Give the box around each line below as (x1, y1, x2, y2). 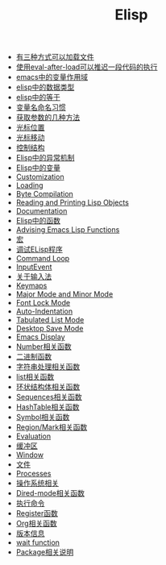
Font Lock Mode (15, 298, 71, 308)
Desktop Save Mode (15, 324, 84, 334)
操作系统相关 (15, 478, 59, 488)
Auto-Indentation (15, 306, 73, 316)
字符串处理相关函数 (15, 362, 81, 372)
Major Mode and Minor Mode (15, 289, 114, 299)
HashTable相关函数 (15, 402, 80, 412)
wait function (15, 538, 60, 547)
